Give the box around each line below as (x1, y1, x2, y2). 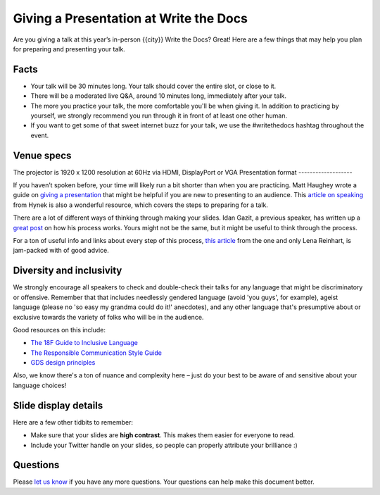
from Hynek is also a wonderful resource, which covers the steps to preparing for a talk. (13, 201, 269, 209)
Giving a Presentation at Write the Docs (13, 11, 248, 26)
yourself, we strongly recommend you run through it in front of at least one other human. (30, 111, 288, 120)
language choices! (13, 381, 67, 389)
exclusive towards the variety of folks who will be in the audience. (13, 313, 204, 321)
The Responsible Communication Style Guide (30, 349, 162, 357)
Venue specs (13, 149, 72, 161)
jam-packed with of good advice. (13, 246, 109, 255)
